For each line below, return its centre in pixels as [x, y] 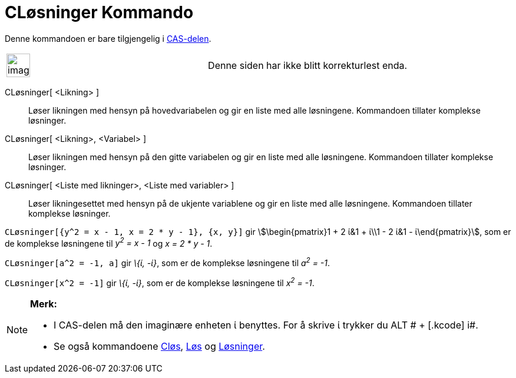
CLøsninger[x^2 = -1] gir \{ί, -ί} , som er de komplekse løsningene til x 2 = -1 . [160, 282]
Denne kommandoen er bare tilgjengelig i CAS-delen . [108, 38]
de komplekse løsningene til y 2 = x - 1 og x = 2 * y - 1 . [109, 242]
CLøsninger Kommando [99, 12]
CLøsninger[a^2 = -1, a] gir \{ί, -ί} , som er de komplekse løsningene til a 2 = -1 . [168, 262]
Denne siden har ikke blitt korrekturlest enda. [308, 65]
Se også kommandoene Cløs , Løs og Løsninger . [159, 346]
